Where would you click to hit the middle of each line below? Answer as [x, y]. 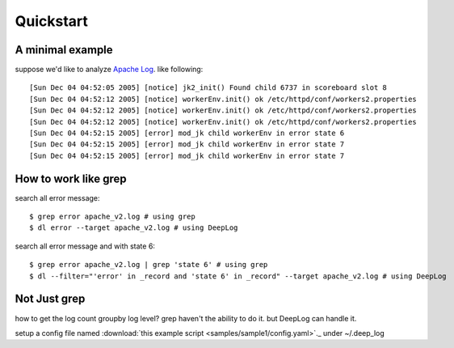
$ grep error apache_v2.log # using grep [112, 217]
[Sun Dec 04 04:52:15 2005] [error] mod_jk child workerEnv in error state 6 [187, 133]
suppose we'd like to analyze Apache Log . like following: [109, 70]
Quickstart [52, 21]
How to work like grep [71, 178]
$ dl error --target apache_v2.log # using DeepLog [134, 228]
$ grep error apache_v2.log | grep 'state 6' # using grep [149, 265]
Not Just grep [50, 299]
